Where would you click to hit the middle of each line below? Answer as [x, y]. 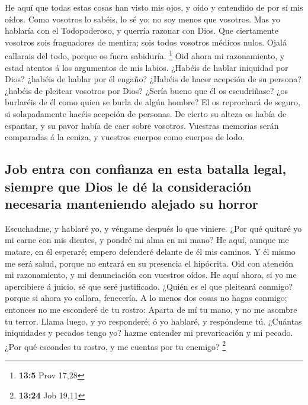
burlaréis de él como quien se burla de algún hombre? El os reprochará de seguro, [153, 102]
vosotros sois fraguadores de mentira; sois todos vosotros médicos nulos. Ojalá [146, 42]
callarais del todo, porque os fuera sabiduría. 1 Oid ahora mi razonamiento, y [145, 55]
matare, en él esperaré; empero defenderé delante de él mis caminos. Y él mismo [150, 251]
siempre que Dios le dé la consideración [128, 186]
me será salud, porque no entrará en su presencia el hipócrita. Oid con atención [149, 263]
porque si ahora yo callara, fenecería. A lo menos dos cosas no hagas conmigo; [146, 298]
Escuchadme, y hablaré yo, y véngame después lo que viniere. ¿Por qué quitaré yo [153, 228]
